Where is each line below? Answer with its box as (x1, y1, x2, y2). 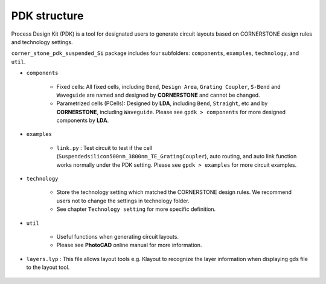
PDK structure (11, 9, 84, 22)
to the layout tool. (26, 263, 70, 271)
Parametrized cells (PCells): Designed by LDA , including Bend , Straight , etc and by (56, 100, 268, 107)
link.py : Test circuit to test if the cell (56, 144, 153, 151)
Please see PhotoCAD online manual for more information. (56, 242, 202, 249)
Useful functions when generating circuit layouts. (56, 233, 179, 240)
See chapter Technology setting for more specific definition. (56, 205, 216, 213)
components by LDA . (56, 117, 109, 124)
